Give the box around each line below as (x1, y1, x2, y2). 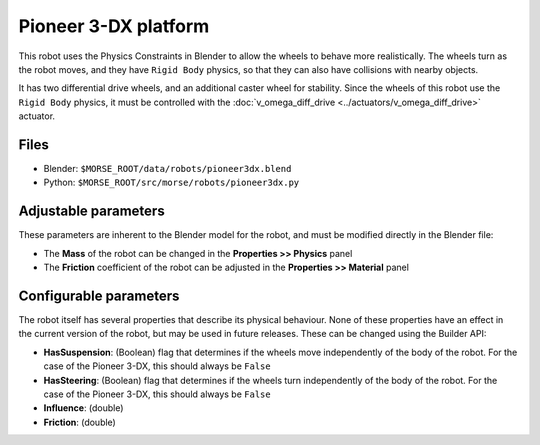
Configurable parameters (18, 287, 180, 304)
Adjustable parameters (18, 203, 165, 220)
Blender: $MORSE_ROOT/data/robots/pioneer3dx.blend (43, 163, 292, 175)
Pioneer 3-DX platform (18, 15, 210, 37)
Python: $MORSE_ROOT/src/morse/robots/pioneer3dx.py (43, 176, 300, 189)
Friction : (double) (43, 416, 117, 428)
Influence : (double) (43, 402, 124, 414)
